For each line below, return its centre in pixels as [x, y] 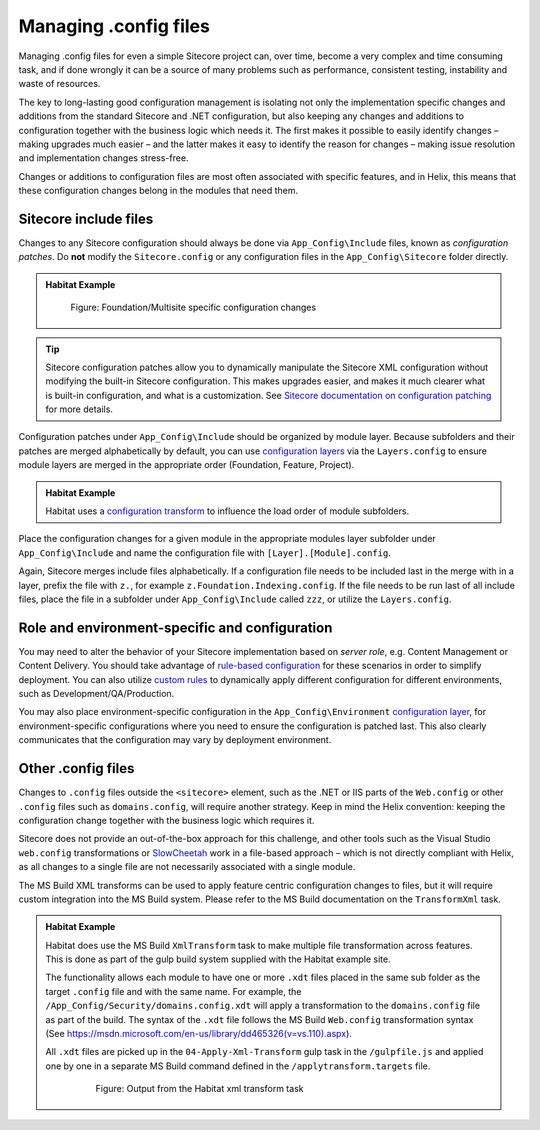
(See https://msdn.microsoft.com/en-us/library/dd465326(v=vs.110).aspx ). [198, 1034]
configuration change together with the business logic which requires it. [166, 820]
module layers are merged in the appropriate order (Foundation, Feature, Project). [186, 465]
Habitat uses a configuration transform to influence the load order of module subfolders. [227, 511]
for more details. [79, 409]
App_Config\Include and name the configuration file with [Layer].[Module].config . [205, 552]
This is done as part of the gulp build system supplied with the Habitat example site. [218, 959]
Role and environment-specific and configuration [175, 627]
